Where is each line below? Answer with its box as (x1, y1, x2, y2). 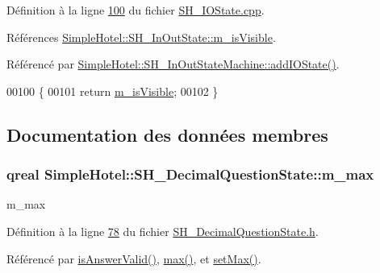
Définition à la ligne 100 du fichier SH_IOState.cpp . (6, 2, 265, 18)
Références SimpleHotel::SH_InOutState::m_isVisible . (6, 28, 276, 45)
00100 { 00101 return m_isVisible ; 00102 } (6, 82, 219, 99)
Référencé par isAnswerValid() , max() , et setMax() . (6, 250, 261, 267)
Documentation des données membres (6, 122, 328, 147)
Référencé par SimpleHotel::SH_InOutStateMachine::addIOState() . (6, 56, 340, 72)
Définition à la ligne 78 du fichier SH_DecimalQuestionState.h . (6, 222, 319, 239)
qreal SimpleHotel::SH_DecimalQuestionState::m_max (6, 164, 374, 184)
